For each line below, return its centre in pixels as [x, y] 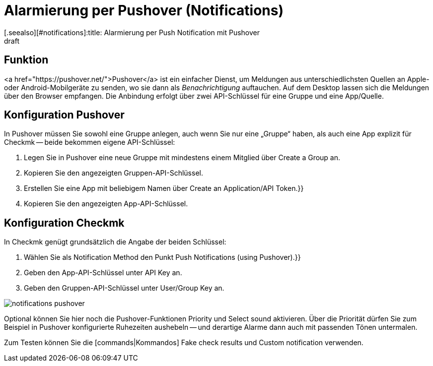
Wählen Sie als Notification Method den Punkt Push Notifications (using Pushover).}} [162, 257]
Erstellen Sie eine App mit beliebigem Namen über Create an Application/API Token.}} [164, 188]
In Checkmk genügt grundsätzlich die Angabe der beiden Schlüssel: [115, 242]
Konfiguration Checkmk [64, 223]
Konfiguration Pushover [64, 115]
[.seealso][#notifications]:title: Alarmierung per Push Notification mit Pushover [132, 32]
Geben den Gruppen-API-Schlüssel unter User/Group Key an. [124, 288]
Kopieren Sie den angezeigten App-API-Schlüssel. [106, 204]
